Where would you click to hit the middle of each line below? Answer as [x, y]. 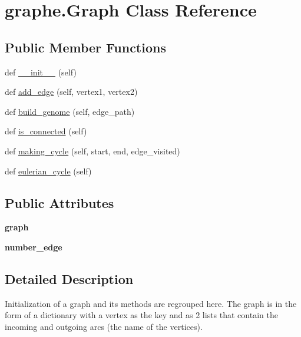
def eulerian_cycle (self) [48, 171]
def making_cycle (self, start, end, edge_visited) [92, 151]
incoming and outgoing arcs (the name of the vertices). [104, 326]
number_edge [34, 247]
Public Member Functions [85, 47]
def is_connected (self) [46, 131]
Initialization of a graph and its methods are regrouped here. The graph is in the [151, 303]
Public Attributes [59, 202]
